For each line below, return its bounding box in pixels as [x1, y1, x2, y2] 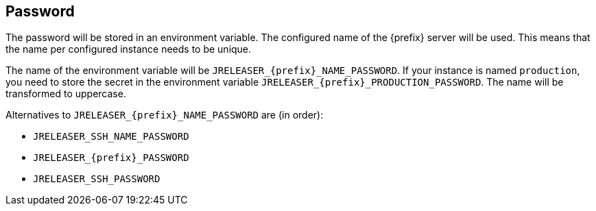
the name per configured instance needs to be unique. [5, 43, 252, 55]
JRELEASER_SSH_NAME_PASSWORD [33, 131, 189, 142]
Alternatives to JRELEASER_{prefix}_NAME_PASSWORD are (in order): [5, 109, 324, 121]
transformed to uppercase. [5, 88, 126, 100]
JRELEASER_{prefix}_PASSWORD [33, 152, 189, 164]
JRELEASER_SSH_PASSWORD [33, 173, 160, 185]
